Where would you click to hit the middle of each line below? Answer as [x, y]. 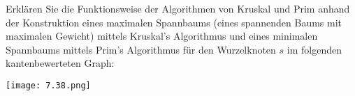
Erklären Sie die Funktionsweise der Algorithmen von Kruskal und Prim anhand [178, 8]
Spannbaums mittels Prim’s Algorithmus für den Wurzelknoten [141, 49]
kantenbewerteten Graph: [60, 63]
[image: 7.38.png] [48, 85]
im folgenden [314, 49]
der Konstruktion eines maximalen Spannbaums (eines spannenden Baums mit [174, 22]
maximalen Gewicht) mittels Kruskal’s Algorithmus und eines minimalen [162, 36]
